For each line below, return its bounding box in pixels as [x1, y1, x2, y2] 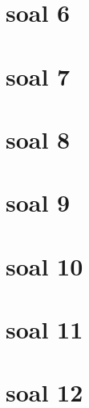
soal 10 [6, 249, 83, 282]
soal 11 [6, 313, 83, 346]
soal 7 [6, 59, 71, 92]
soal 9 [6, 186, 71, 219]
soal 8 [6, 122, 71, 155]
